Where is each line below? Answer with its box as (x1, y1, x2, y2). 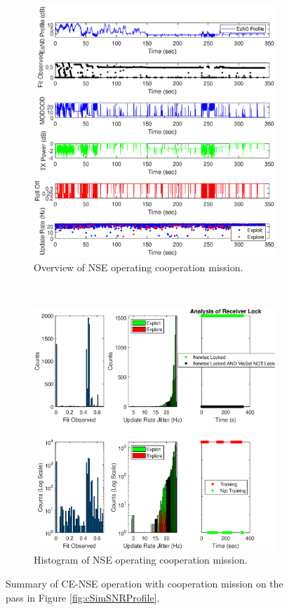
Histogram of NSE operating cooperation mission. (34, 552, 248, 567)
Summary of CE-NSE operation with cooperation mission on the (6, 576, 283, 590)
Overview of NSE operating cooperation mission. (34, 259, 243, 274)
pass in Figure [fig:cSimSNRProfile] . (6, 590, 160, 604)
